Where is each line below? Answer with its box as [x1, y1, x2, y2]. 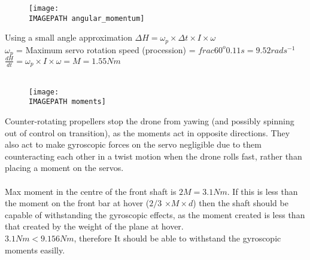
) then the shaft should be [193, 197, 288, 209]
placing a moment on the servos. [5, 161, 124, 174]
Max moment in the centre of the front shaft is [5, 185, 177, 197]
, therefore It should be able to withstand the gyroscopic [74, 232, 281, 244]
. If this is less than [227, 185, 298, 197]
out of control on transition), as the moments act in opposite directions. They [5, 126, 290, 139]
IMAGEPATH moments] [29, 97, 106, 106]
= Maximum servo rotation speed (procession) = [16, 43, 196, 56]
